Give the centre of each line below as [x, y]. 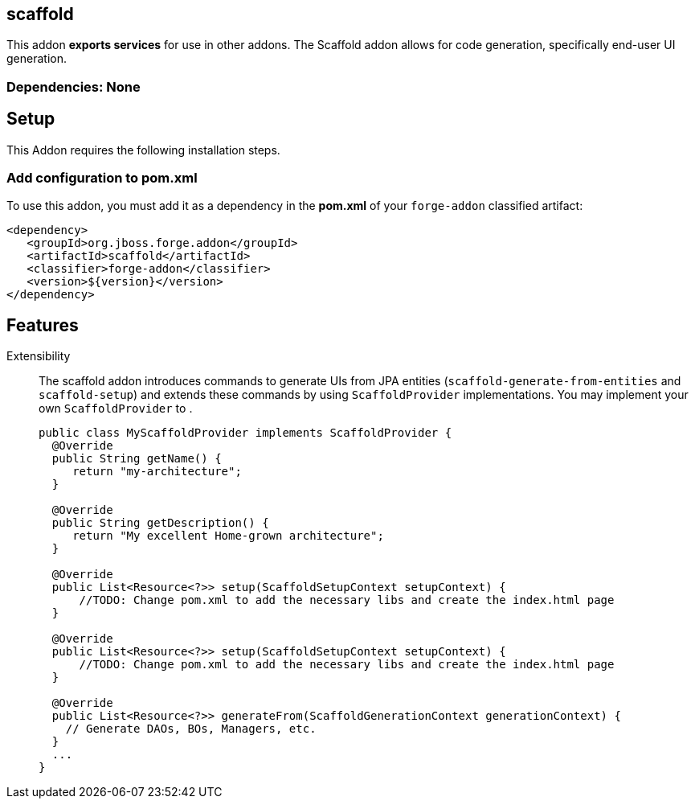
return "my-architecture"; [157, 472]
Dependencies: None [74, 86]
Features [43, 325]
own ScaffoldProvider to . [116, 409]
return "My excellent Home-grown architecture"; [228, 536]
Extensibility [39, 356]
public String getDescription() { [160, 523]
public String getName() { [137, 459]
